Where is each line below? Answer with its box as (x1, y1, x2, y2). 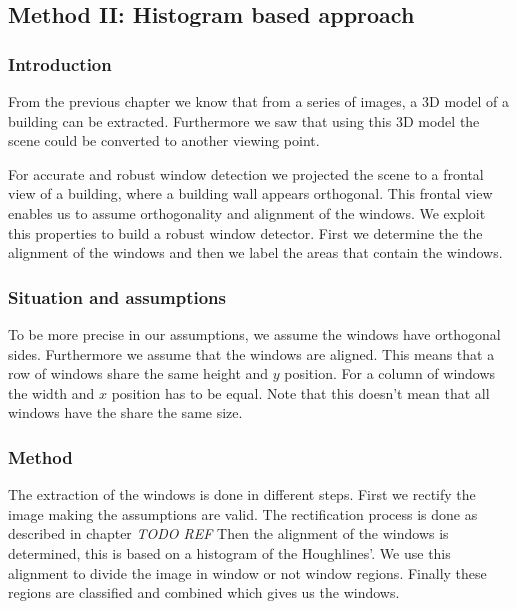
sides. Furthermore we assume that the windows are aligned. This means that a (8, 343, 495, 364)
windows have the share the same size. (8, 402, 243, 423)
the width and (8, 382, 95, 403)
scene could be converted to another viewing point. (8, 130, 320, 151)
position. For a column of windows (284, 363, 496, 384)
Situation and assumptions (8, 284, 226, 309)
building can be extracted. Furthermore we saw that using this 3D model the (8, 110, 480, 131)
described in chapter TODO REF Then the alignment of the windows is (8, 523, 449, 544)
